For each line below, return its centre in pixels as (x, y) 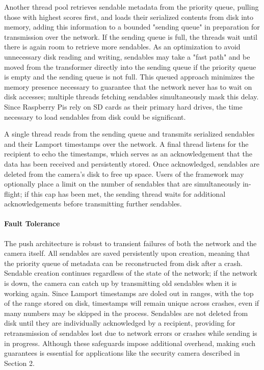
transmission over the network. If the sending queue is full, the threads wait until (131, 36)
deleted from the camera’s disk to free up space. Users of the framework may (124, 174)
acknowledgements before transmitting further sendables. (93, 204)
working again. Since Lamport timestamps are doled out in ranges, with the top (129, 293)
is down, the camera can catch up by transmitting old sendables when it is (121, 283)
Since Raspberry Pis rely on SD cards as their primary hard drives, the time (123, 106)
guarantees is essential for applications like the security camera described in (122, 353)
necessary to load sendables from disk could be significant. (95, 116)
